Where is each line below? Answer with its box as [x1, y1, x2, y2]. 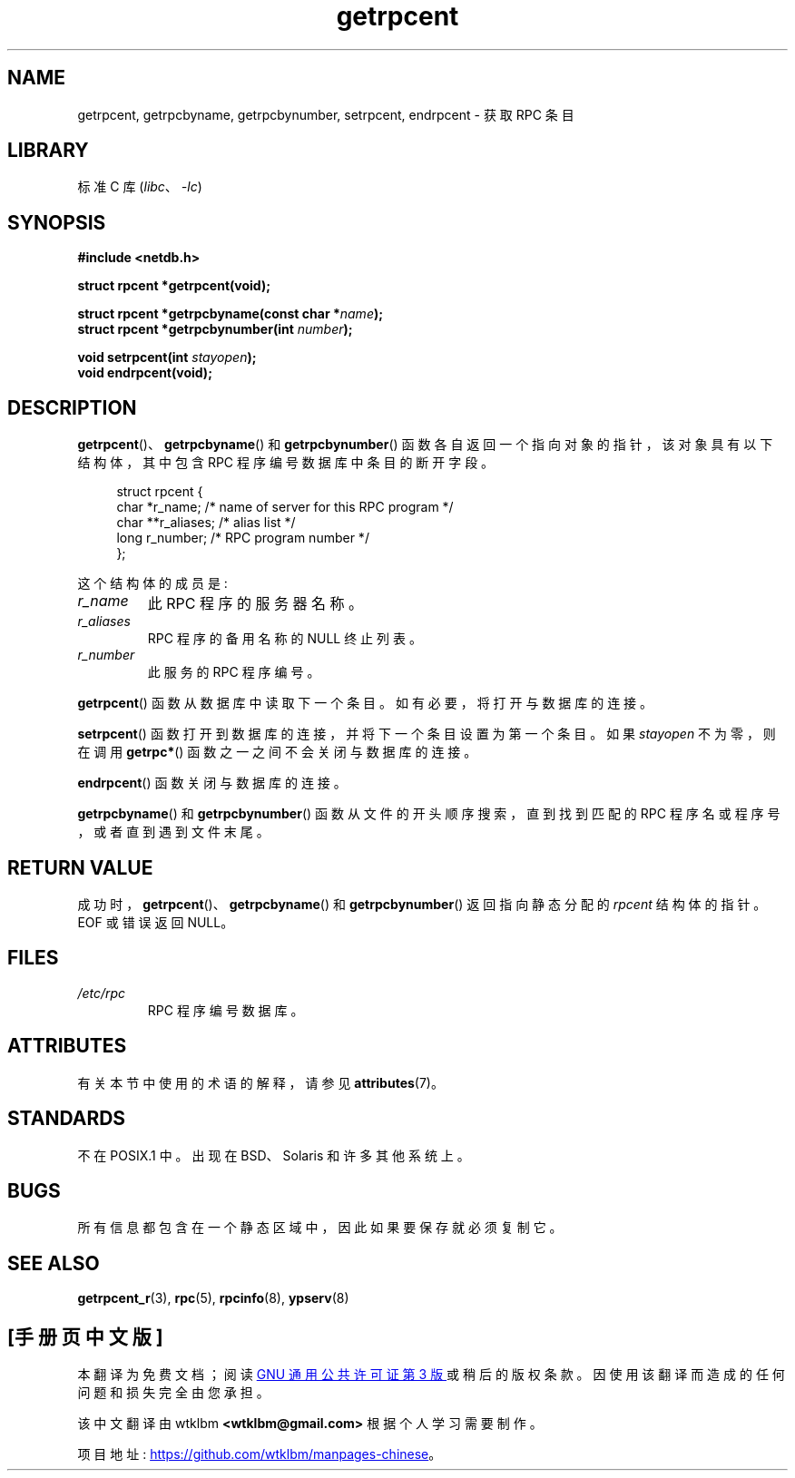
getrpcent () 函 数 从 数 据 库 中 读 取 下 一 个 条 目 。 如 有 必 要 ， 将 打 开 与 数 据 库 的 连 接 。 [77, 695, 653, 711]
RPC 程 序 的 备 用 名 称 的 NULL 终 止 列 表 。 [147, 631, 422, 647]
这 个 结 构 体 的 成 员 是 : [77, 575, 228, 592]
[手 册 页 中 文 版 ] [7, 1325, 163, 1348]
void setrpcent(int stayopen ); [77, 349, 257, 366]
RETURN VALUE [7, 856, 153, 879]
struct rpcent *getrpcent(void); [77, 278, 270, 294]
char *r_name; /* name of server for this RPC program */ [116, 499, 454, 515]
